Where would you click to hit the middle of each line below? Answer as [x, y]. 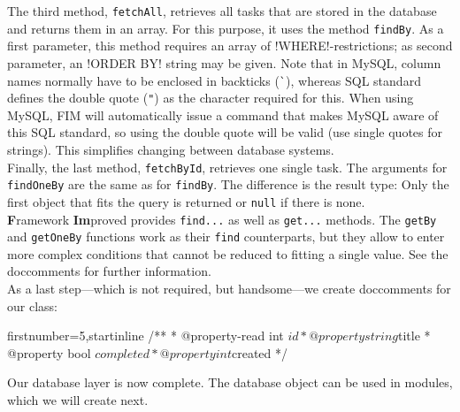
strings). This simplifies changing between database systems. [171, 149]
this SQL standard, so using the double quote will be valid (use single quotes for [225, 132]
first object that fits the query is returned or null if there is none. [186, 201]
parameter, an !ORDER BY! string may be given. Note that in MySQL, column [224, 62]
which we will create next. [78, 400]
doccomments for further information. [109, 271]
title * [414, 336]
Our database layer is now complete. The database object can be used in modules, [230, 382]
